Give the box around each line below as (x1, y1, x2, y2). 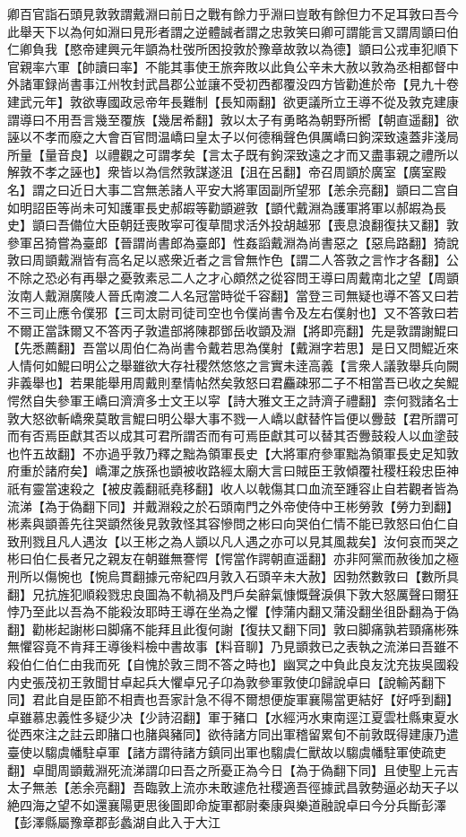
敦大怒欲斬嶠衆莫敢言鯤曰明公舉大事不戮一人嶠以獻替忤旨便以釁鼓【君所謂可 (7, 408, 459, 427)
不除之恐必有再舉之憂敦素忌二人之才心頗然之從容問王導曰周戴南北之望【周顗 (7, 267, 459, 286)
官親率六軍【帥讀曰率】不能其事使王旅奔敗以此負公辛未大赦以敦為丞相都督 (7, 57, 446, 75)
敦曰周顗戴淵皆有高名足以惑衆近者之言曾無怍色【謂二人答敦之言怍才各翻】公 (7, 250, 459, 269)
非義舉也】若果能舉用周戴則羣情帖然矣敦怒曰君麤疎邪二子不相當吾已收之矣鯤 (7, 373, 459, 392)
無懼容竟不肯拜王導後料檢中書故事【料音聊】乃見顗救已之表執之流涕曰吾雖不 (7, 637, 459, 656)
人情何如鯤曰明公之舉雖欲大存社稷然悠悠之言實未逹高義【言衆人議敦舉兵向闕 (7, 355, 459, 374)
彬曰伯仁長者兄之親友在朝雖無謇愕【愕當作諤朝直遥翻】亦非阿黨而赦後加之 (7, 549, 446, 568)
